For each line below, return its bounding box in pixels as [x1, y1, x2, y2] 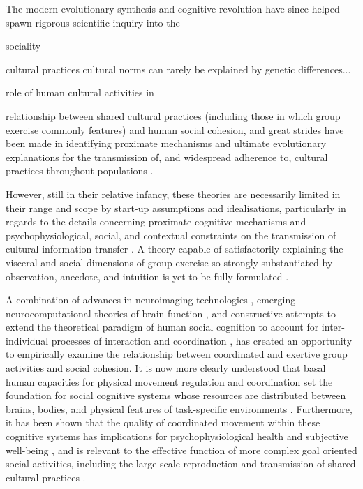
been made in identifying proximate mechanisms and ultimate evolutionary [6, 136, 327, 151]
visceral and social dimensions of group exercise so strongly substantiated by [6, 255, 333, 269]
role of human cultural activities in [6, 85, 154, 100]
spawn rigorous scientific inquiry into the [6, 15, 180, 29]
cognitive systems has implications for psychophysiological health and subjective [6, 429, 348, 444]
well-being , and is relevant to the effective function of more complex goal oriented [6, 442, 357, 457]
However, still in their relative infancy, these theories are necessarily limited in [6, 186, 341, 201]
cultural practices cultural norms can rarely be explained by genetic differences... [6, 61, 351, 76]
